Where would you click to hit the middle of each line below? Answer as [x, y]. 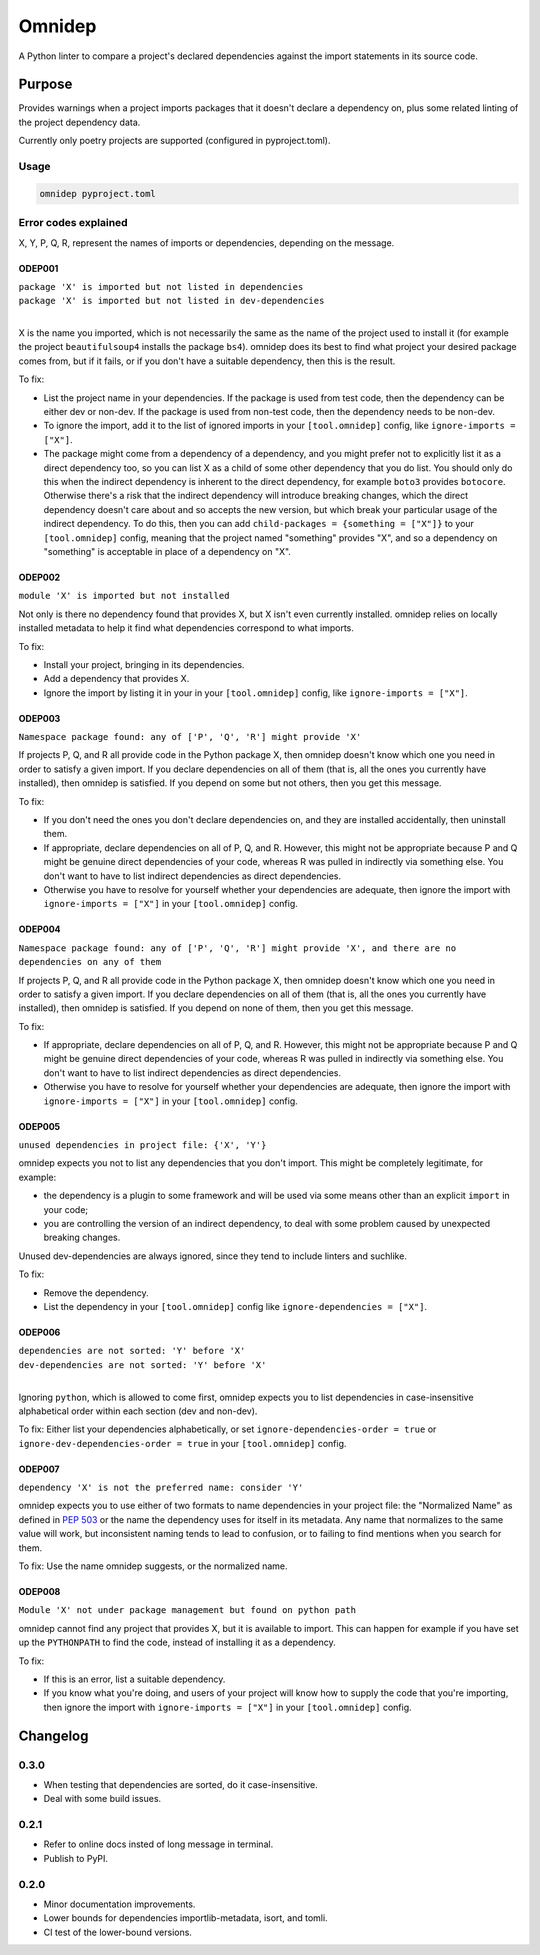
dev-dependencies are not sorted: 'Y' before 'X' [142, 1364]
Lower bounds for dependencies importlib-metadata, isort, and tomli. [186, 1918]
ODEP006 [39, 1332]
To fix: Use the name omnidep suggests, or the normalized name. [153, 1566]
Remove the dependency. [96, 1292]
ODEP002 [39, 577]
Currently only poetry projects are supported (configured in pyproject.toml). [174, 141]
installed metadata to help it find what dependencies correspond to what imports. [186, 628]
